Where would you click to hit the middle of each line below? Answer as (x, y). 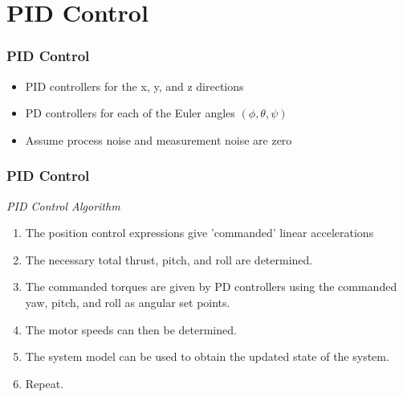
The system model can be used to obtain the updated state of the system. (207, 356)
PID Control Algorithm (63, 205)
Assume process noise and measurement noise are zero (159, 139)
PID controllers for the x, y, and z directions (134, 86)
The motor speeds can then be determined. (131, 329)
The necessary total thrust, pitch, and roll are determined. (169, 259)
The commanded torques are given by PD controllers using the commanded (211, 286)
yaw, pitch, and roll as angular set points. (128, 302)
